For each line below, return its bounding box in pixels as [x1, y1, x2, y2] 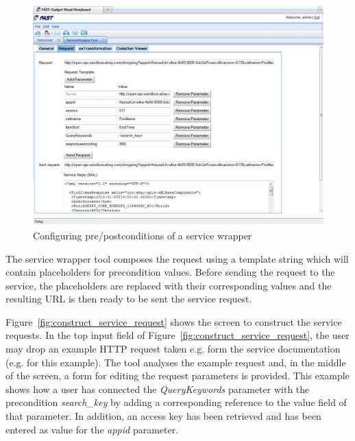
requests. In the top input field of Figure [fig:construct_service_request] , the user [5, 328, 350, 342]
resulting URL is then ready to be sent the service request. [5, 291, 252, 306]
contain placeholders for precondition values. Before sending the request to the [5, 265, 335, 279]
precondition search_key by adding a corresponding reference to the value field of [5, 395, 347, 409]
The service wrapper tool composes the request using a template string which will [5, 251, 349, 265]
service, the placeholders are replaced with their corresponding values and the [5, 278, 332, 292]
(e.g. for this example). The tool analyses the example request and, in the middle [5, 355, 346, 369]
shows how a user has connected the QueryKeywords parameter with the [5, 381, 310, 396]
